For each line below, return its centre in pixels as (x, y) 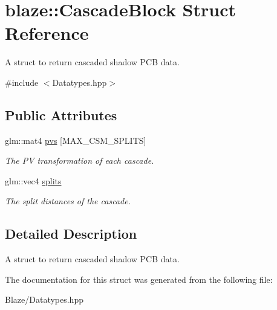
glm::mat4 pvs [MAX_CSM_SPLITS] (76, 140)
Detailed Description (71, 234)
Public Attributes (61, 115)
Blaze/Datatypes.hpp (44, 299)
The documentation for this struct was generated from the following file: (139, 279)
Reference (47, 33)
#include (22, 82)
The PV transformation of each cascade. (80, 160)
